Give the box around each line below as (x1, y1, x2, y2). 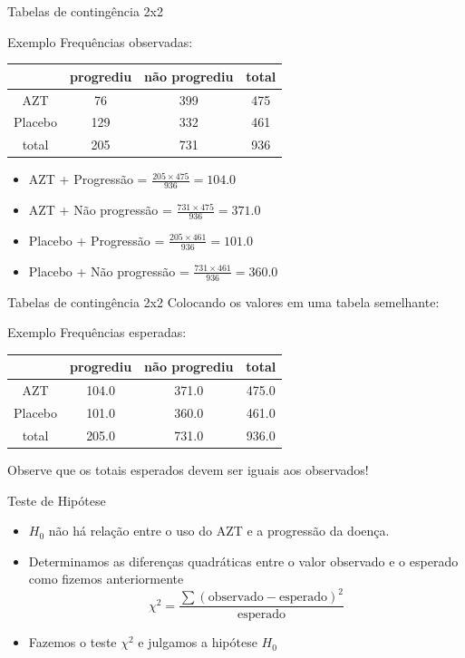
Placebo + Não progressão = (28, 261, 189, 280)
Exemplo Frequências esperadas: (7, 323, 187, 342)
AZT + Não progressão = (28, 200, 172, 219)
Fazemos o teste (28, 633, 117, 652)
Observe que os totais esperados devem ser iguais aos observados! (7, 460, 369, 479)
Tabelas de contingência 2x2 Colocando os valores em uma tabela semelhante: (7, 292, 440, 311)
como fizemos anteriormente (28, 569, 184, 588)
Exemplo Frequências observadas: (7, 32, 193, 51)
